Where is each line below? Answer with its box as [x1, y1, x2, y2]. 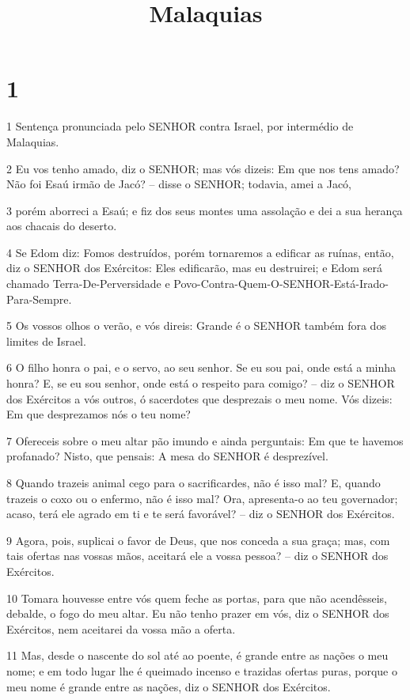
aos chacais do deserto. [6, 218, 117, 234]
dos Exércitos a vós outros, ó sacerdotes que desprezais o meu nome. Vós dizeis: [6, 390, 393, 407]
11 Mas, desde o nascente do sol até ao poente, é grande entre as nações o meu [6, 647, 389, 664]
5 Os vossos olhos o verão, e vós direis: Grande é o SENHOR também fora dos [6, 317, 386, 334]
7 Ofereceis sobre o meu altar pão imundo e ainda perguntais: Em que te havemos [6, 432, 404, 448]
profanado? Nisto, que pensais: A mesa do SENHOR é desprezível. [6, 448, 328, 464]
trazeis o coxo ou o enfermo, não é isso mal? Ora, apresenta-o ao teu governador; [6, 490, 398, 506]
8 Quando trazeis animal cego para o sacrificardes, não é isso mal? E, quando [6, 475, 381, 490]
